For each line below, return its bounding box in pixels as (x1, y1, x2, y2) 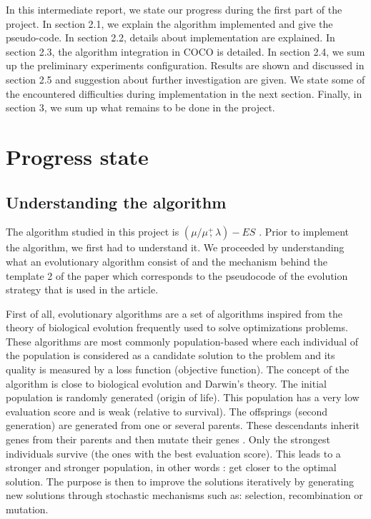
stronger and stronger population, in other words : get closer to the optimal (6, 460, 337, 475)
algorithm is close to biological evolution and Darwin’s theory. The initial (6, 376, 327, 390)
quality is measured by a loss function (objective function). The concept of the (6, 362, 350, 377)
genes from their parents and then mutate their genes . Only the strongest (6, 432, 331, 447)
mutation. (6, 502, 49, 517)
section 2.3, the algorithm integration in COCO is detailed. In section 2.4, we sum (6, 44, 365, 59)
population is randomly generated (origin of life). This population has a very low (6, 390, 360, 405)
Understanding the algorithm (6, 191, 227, 213)
